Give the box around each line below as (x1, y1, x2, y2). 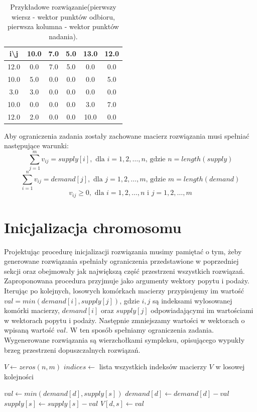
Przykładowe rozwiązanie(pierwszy (10, 2, 116, 12)
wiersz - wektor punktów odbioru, (12, 11, 115, 22)
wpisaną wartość (4, 325, 55, 335)
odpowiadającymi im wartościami (151, 305, 253, 316)
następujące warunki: (4, 140, 69, 151)
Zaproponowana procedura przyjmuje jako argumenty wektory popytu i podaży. (4, 275, 249, 286)
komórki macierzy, (4, 305, 60, 316)
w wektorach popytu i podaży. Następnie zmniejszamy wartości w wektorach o (4, 315, 245, 325)
